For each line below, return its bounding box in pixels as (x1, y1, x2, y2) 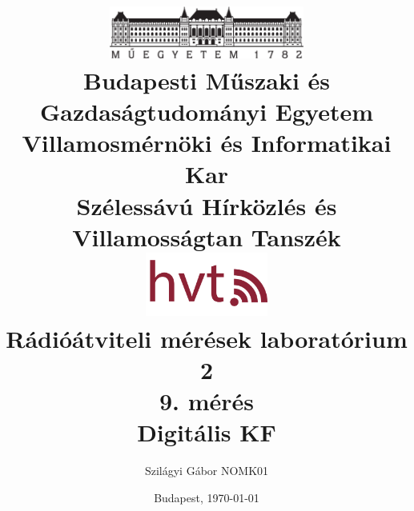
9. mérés (159, 384, 255, 417)
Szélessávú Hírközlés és (76, 189, 337, 222)
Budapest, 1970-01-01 (154, 489, 259, 505)
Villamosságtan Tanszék (72, 220, 341, 253)
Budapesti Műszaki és (82, 63, 331, 96)
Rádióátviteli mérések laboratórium (6, 321, 408, 354)
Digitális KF (137, 416, 276, 449)
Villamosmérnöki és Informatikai (22, 126, 392, 159)
